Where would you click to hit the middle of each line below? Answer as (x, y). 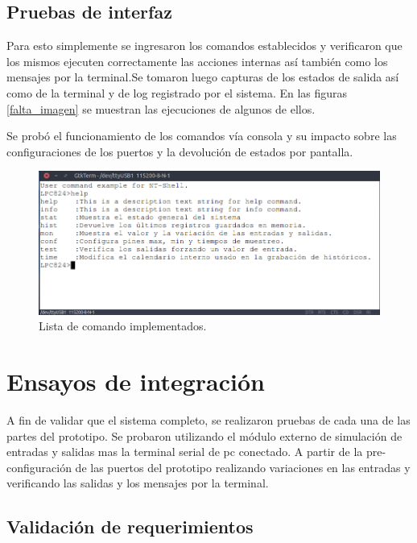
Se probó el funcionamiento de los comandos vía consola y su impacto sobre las (202, 136)
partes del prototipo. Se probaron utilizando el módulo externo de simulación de (204, 435)
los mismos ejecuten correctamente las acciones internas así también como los (197, 61)
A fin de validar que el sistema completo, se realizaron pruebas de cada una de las (208, 419)
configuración (39, 467)
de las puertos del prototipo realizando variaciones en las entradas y (243, 467)
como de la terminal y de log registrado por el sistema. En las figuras (177, 92)
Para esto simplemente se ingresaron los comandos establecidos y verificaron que (204, 46)
